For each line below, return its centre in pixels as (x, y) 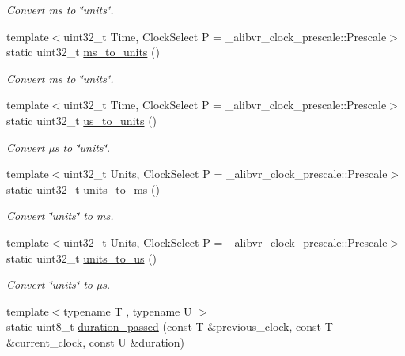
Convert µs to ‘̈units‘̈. (59, 147)
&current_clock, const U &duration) (95, 341)
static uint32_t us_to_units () (82, 120)
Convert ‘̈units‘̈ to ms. (60, 216)
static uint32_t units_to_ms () (83, 189)
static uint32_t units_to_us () (82, 258)
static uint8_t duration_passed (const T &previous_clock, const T (170, 326)
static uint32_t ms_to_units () (83, 52)
